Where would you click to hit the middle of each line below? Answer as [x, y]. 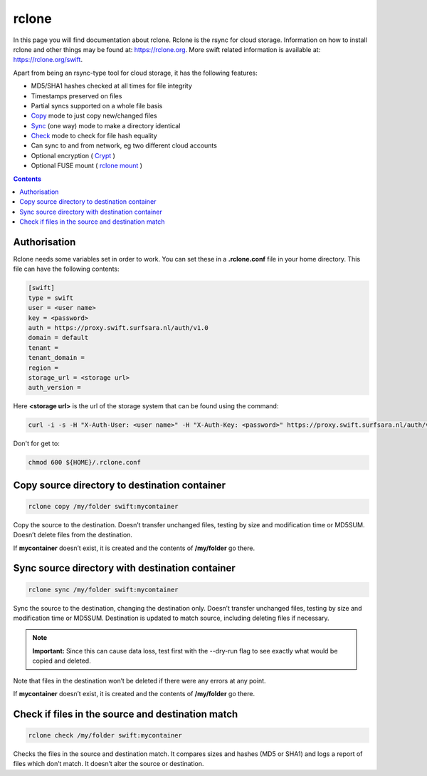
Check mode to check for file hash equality [94, 136]
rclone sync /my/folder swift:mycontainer [103, 589]
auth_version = [54, 388]
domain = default [58, 338]
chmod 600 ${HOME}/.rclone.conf [85, 462]
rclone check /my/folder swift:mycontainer [105, 735]
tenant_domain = [57, 358]
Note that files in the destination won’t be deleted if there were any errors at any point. [139, 681]
